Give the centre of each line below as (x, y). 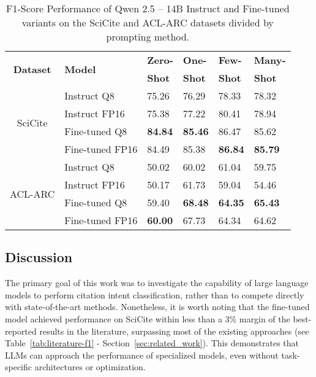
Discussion (39, 257)
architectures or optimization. (90, 367)
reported (21, 331)
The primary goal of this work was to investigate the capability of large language (157, 283)
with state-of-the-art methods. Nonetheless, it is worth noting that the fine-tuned (157, 307)
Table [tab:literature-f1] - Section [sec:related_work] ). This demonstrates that (152, 343)
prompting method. (148, 37)
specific (19, 367)
